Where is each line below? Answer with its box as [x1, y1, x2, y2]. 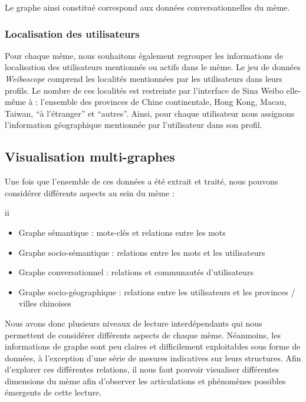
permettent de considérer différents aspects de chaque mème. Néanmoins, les [5, 328, 281, 341]
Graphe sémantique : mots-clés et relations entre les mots [18, 226, 226, 238]
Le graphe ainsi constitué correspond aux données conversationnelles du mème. [5, 1, 290, 13]
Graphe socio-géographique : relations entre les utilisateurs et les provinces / [18, 285, 295, 298]
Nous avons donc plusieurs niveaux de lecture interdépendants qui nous [5, 317, 262, 329]
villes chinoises [18, 297, 71, 309]
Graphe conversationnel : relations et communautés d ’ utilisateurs [18, 266, 254, 278]
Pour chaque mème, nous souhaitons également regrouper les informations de [5, 49, 284, 61]
